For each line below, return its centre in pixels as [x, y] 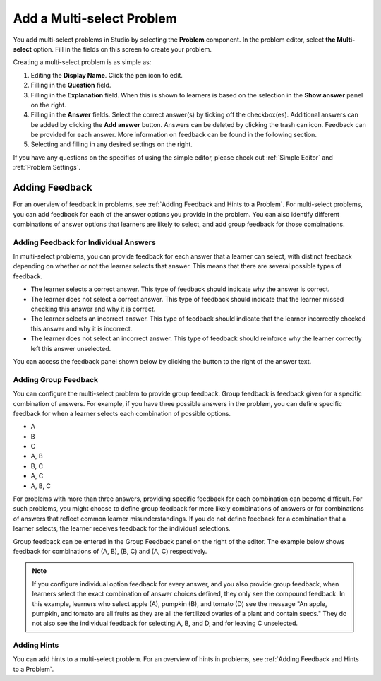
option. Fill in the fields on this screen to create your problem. [122, 49]
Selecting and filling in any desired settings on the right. [112, 144]
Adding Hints [36, 645]
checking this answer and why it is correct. [93, 309]
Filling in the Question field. [71, 85]
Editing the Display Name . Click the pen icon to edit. [107, 75]
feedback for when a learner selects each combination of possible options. [122, 413]
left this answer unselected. [71, 348]
